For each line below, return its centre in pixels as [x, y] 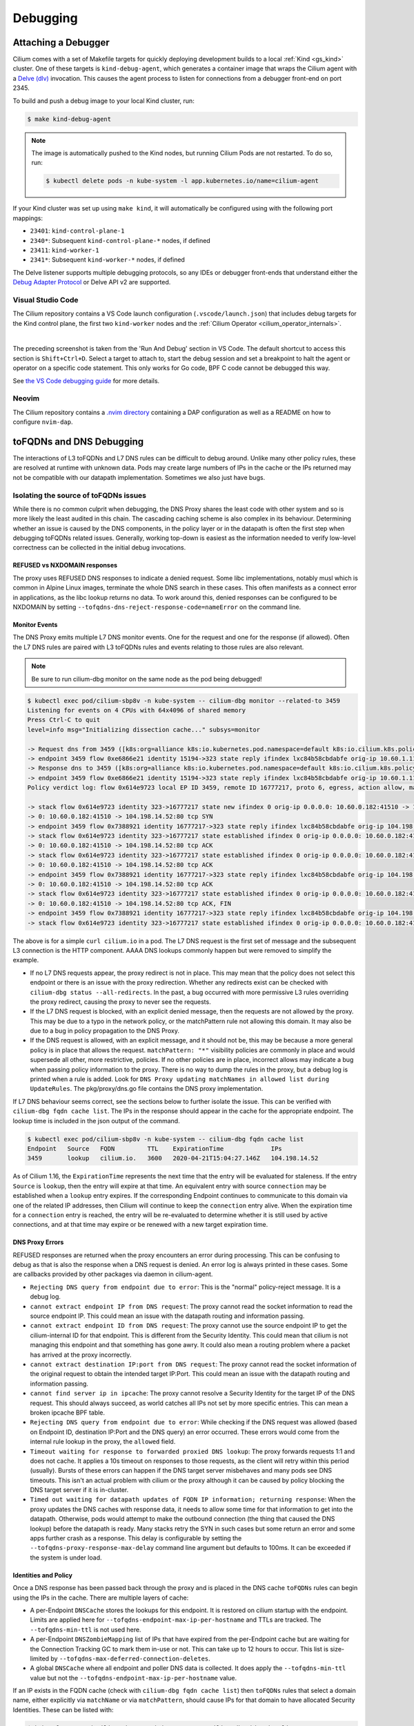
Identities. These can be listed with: [63, 1709]
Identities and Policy [42, 1575]
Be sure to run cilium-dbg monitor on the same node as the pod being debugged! [147, 679]
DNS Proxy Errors [38, 1242]
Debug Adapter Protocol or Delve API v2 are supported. [92, 282]
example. [26, 960]
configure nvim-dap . [43, 422]
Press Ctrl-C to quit [64, 720]
